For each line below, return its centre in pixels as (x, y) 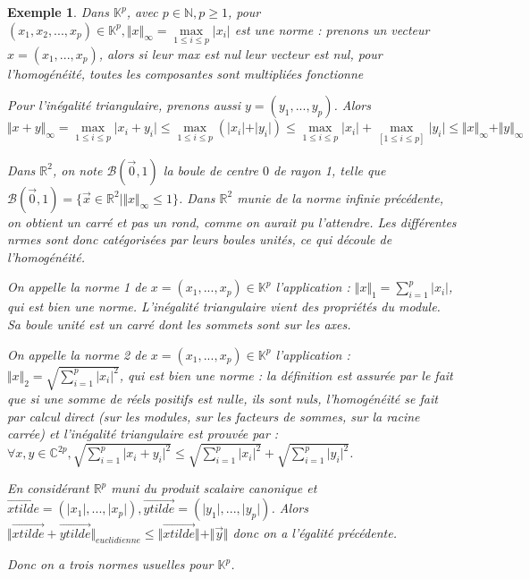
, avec (142, 12)
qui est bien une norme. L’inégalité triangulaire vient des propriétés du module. (224, 307)
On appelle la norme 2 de (77, 354)
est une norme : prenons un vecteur (332, 29)
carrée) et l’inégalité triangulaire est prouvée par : (143, 434)
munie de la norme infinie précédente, (340, 197)
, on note (77, 170)
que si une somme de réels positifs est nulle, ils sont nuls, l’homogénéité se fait (223, 399)
